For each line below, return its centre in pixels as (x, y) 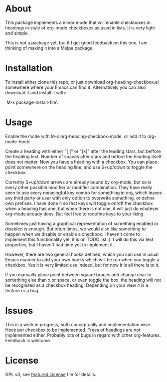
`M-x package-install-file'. (32, 102)
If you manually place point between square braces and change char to (78, 274)
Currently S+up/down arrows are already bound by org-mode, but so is (78, 182)
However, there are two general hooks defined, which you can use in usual (82, 254)
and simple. (17, 33)
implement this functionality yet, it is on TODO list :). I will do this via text (79, 239)
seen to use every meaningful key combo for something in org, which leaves (83, 192)
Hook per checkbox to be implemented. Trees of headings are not (73, 330)
